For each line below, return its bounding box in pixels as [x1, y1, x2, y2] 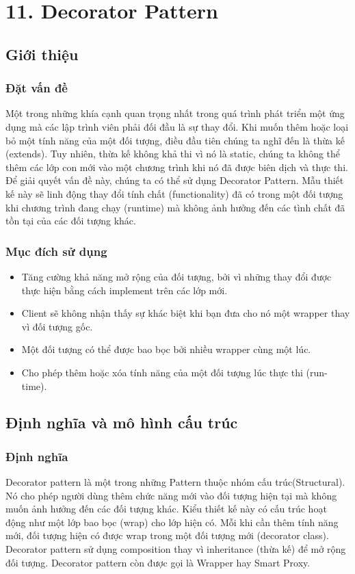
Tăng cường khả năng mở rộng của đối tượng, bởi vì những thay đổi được [21, 269, 332, 283]
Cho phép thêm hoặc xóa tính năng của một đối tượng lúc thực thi [21, 365, 303, 379]
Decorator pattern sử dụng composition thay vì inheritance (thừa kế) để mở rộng [5, 542, 346, 556]
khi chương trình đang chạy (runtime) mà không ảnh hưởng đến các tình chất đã [5, 200, 345, 214]
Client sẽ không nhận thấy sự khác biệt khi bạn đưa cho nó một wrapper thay [21, 306, 350, 320]
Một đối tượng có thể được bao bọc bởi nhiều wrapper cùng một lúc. [21, 342, 311, 356]
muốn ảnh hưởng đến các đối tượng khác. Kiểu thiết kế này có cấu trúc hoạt [5, 501, 327, 516]
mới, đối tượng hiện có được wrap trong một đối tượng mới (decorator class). [5, 528, 329, 543]
